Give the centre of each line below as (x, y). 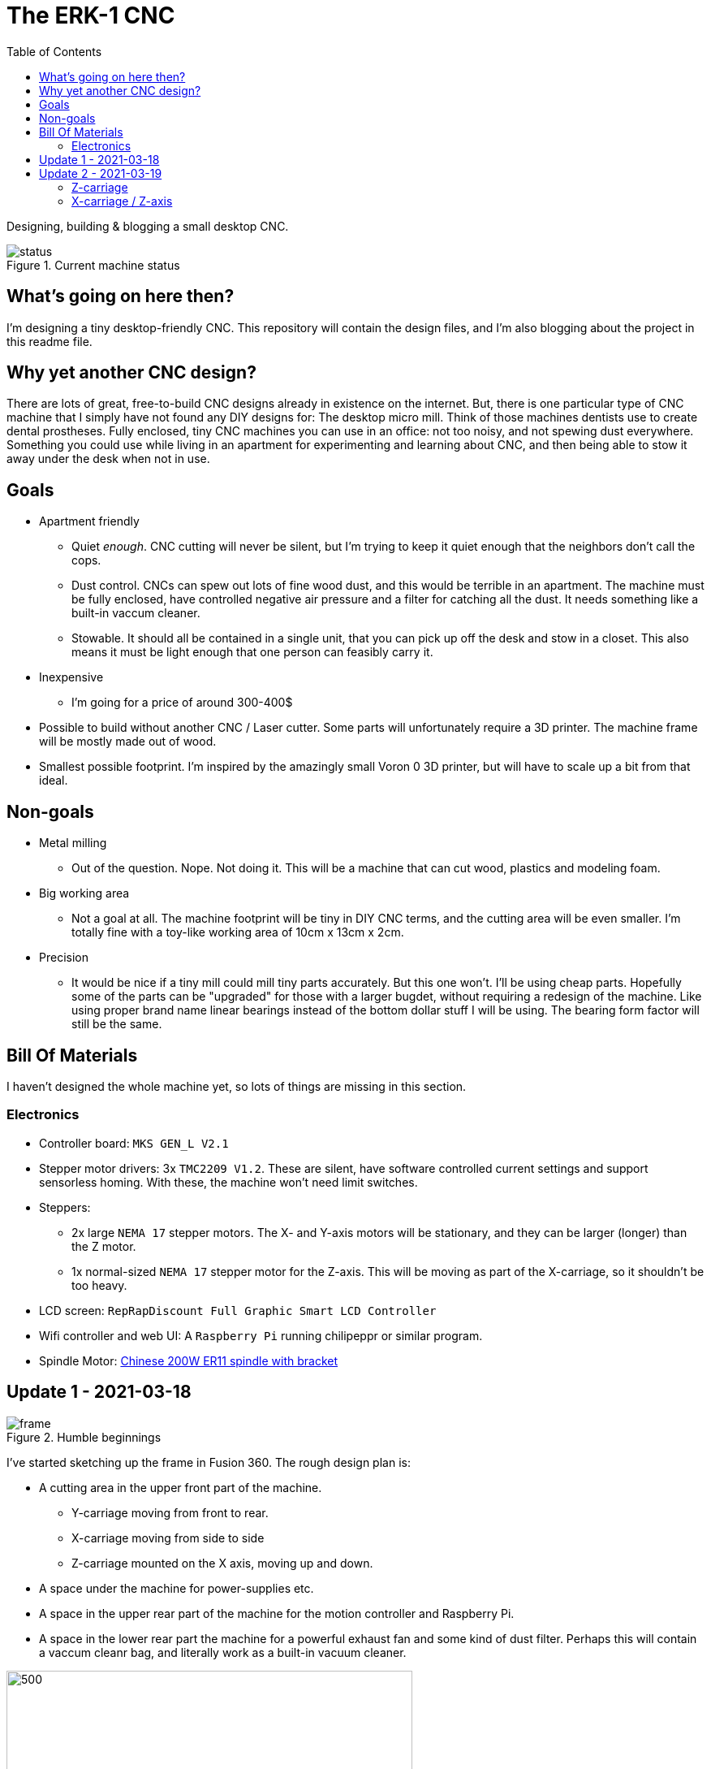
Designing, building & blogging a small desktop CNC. (148, 226)
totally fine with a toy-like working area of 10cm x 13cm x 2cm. (238, 932)
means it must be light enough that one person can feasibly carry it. (252, 652)
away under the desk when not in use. (108, 459)
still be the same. (117, 1024)
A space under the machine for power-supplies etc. (177, 1588)
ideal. (54, 781)
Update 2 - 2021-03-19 (101, 173)
